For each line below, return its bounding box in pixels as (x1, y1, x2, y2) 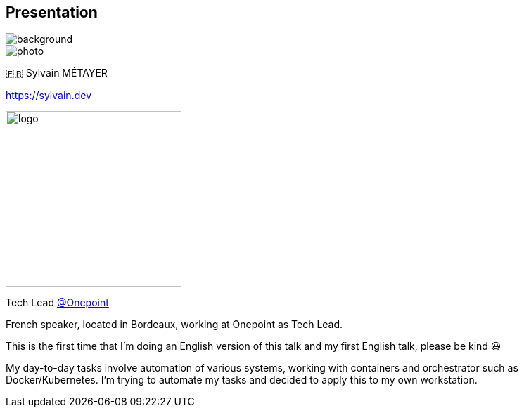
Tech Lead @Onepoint (6, 296, 109, 309)
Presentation (6, 4, 98, 21)
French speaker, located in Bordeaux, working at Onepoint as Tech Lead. (6, 318, 343, 331)
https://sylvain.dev (6, 89, 91, 102)
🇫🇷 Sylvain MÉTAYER (6, 67, 108, 79)
